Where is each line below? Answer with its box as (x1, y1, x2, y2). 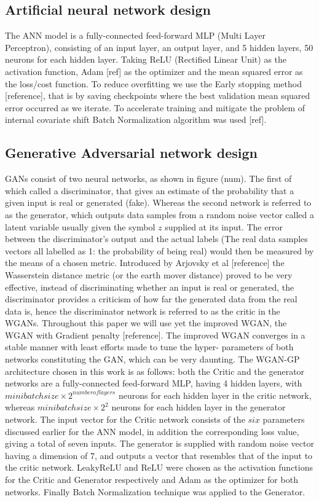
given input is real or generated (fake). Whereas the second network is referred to (5, 196, 312, 209)
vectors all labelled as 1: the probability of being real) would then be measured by (5, 244, 314, 257)
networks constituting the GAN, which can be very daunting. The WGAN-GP (5, 353, 300, 366)
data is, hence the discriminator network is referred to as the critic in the (5, 304, 280, 317)
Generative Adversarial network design (5, 143, 258, 162)
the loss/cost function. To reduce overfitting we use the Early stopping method (5, 77, 302, 90)
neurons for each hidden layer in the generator (111, 401, 286, 414)
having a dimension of (5, 449, 88, 461)
